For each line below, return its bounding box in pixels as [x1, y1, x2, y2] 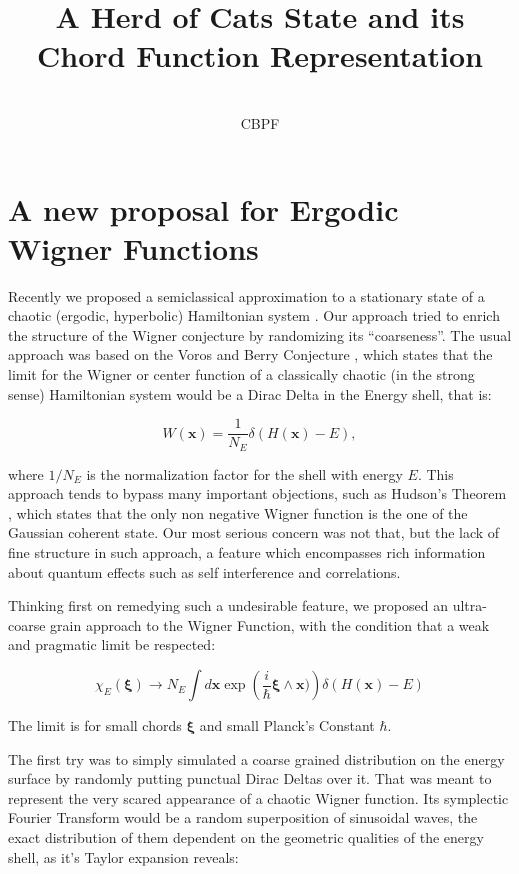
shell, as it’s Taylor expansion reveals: [8, 846, 239, 867]
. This [417, 463, 454, 484]
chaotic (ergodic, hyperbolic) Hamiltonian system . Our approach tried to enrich [8, 305, 500, 326]
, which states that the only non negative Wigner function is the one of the [8, 502, 468, 523]
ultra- [452, 595, 487, 616]
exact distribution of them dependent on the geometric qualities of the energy [8, 827, 484, 848]
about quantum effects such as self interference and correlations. [8, 561, 401, 582]
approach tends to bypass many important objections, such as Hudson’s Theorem [8, 483, 507, 504]
